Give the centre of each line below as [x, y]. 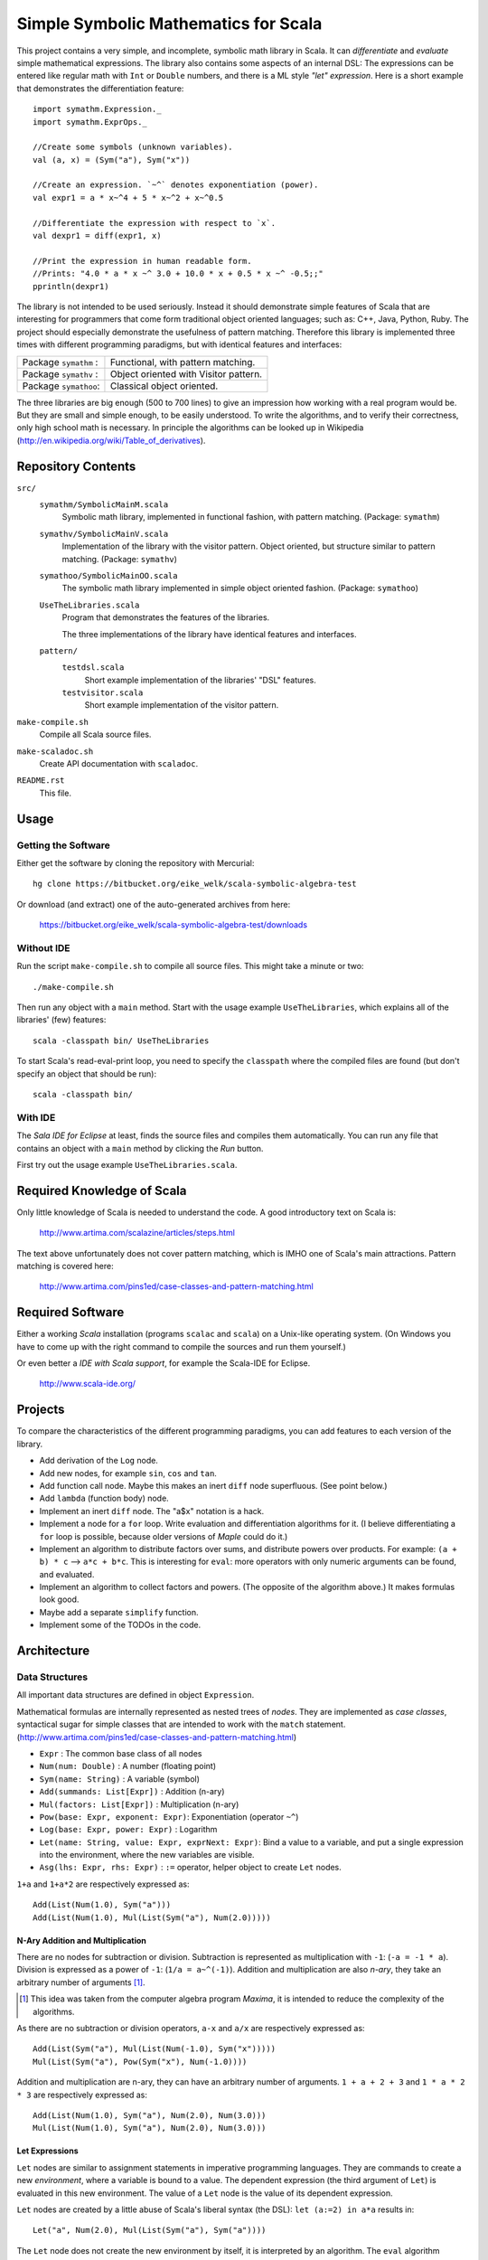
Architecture [53, 1651]
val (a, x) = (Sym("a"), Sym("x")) [112, 160]
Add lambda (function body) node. [104, 1498]
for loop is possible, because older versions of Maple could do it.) [164, 1536]
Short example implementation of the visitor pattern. [182, 705]
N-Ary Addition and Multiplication [81, 1940]
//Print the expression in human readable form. [142, 261]
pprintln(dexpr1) [71, 286]
